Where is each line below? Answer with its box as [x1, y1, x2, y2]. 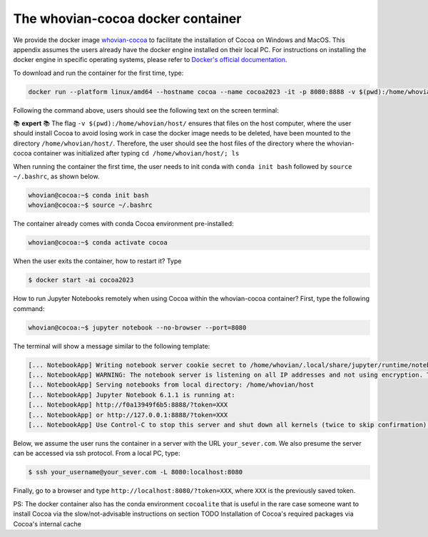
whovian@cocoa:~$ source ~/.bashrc [28, 201, 153, 210]
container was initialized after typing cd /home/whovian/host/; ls [33, 149, 240, 158]
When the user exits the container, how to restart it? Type [13, 257, 182, 265]
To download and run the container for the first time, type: [13, 68, 184, 77]
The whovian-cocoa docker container [13, 11, 242, 26]
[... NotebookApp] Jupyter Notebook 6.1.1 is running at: [28, 391, 235, 399]
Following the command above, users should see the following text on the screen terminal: [13, 106, 280, 114]
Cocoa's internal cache [13, 519, 82, 528]
